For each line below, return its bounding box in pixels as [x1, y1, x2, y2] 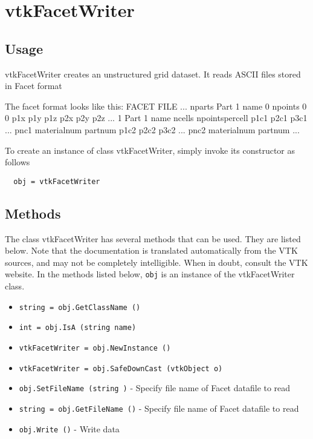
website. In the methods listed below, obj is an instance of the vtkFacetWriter [5, 268, 295, 280]
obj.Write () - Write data [19, 422, 120, 435]
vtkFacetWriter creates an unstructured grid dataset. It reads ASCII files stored [5, 67, 301, 80]
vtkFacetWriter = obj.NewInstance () [19, 343, 171, 352]
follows [5, 156, 30, 168]
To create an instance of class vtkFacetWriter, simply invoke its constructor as [5, 144, 295, 156]
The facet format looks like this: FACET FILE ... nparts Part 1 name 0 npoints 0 [5, 99, 307, 112]
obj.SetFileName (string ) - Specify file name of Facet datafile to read [19, 381, 291, 394]
